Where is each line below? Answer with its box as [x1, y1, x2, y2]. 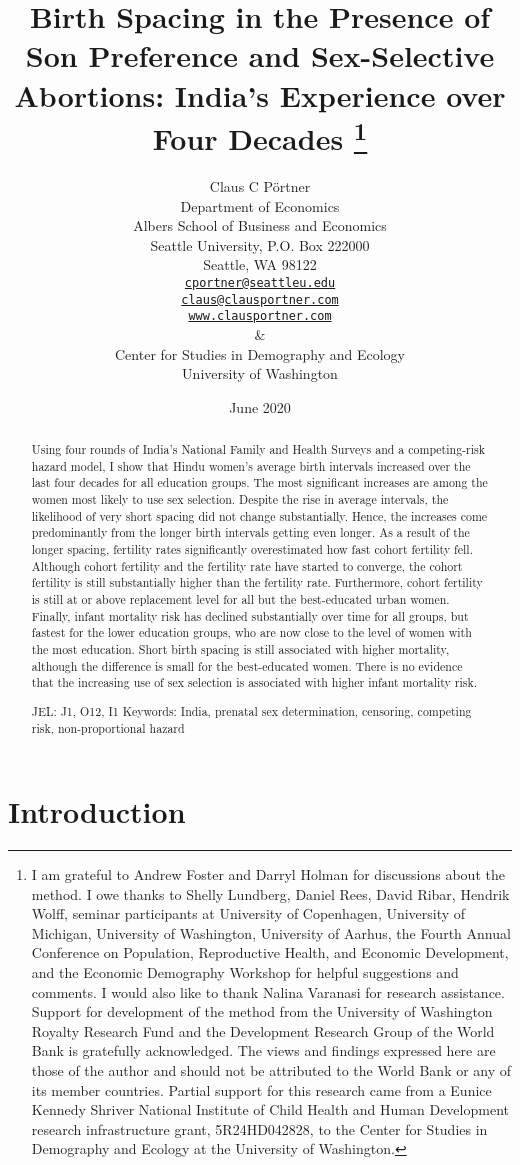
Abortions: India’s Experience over [14, 74, 506, 115]
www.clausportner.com [188, 309, 332, 324]
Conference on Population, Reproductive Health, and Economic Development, [31, 942, 509, 963]
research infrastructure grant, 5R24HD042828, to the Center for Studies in [31, 1118, 488, 1139]
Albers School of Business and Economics [133, 215, 387, 236]
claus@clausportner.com [181, 292, 339, 307]
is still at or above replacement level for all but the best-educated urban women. [31, 591, 450, 608]
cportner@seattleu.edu [184, 275, 336, 290]
